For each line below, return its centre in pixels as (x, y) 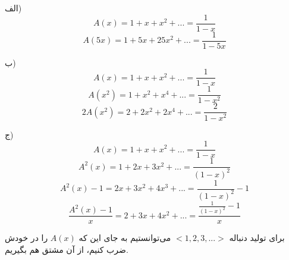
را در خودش (26, 238)
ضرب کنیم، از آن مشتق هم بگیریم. (67, 249)
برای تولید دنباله (257, 238)
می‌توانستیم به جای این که (125, 238)
